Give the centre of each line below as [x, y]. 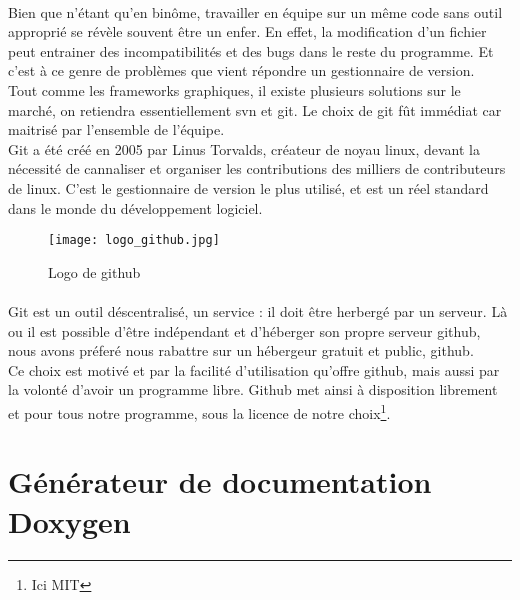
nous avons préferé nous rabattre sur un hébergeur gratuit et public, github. [241, 350]
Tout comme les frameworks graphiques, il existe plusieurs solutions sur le [234, 89]
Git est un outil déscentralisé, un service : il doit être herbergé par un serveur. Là [258, 310]
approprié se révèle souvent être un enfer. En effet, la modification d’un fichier [247, 31]
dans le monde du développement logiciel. [135, 207]
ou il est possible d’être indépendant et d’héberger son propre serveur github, [244, 330]
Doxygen [69, 520]
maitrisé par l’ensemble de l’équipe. [116, 129]
